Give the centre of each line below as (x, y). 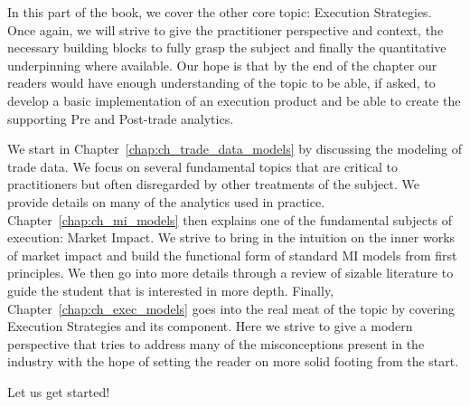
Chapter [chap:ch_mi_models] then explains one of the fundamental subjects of (230, 219)
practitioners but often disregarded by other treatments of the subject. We (213, 184)
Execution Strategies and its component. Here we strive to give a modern (210, 326)
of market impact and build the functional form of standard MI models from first (232, 255)
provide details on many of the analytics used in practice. (166, 201)
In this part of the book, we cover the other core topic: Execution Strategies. (220, 12)
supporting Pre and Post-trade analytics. (121, 118)
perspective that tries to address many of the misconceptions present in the (216, 343)
